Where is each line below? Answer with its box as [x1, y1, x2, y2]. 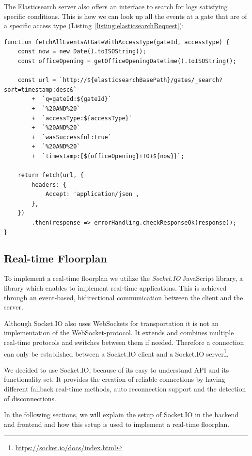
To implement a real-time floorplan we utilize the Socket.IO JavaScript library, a [4, 273, 243, 283]
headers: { [31, 181, 66, 188]
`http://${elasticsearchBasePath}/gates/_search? [59, 77, 223, 84]
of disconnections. [4, 393, 56, 403]
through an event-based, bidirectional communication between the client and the [4, 292, 243, 302]
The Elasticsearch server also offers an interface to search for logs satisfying [4, 1, 228, 11]
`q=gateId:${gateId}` [42, 96, 111, 103]
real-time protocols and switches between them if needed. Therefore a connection [4, 337, 244, 347]
